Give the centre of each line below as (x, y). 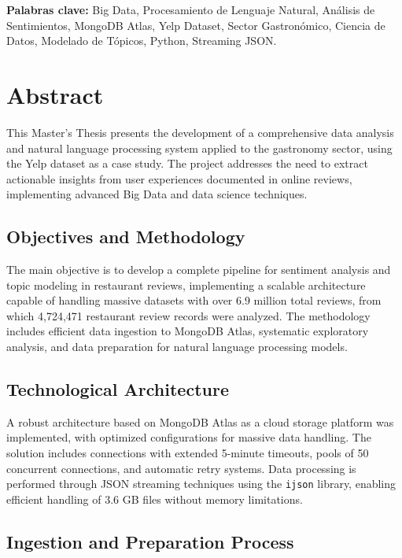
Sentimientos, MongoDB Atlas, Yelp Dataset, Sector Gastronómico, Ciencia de (196, 25)
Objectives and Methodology (126, 237)
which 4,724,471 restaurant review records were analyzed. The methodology (188, 315)
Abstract (55, 94)
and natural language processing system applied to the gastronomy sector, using (199, 148)
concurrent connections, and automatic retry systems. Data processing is (181, 468)
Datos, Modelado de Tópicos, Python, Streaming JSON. (142, 41)
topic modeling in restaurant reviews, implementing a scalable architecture (186, 285)
